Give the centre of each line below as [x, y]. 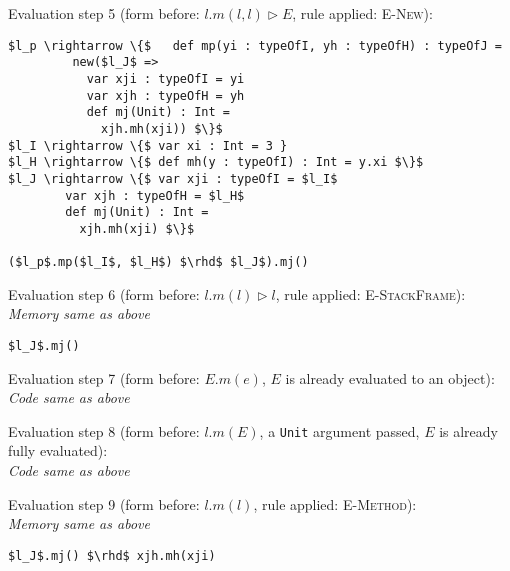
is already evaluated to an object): [390, 377]
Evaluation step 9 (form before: [104, 503]
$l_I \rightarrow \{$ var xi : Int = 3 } [148, 145]
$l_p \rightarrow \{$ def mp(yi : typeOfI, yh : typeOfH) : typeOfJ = [255, 45]
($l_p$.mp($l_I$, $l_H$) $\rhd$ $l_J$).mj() [158, 262]
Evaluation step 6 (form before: [104, 293]
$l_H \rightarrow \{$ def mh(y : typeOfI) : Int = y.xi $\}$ [216, 162]
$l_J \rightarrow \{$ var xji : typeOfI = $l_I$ [173, 178]
